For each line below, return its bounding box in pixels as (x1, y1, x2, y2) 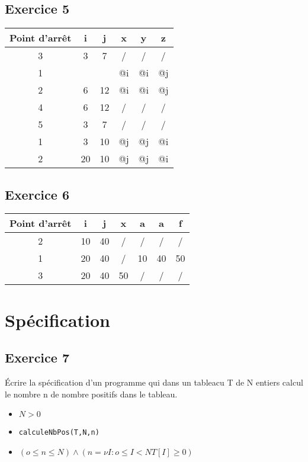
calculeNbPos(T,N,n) (18, 428, 100, 437)
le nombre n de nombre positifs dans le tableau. (5, 387, 178, 400)
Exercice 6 (5, 185, 69, 203)
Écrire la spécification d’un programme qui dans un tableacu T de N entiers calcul (5, 376, 303, 388)
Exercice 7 (5, 348, 69, 367)
